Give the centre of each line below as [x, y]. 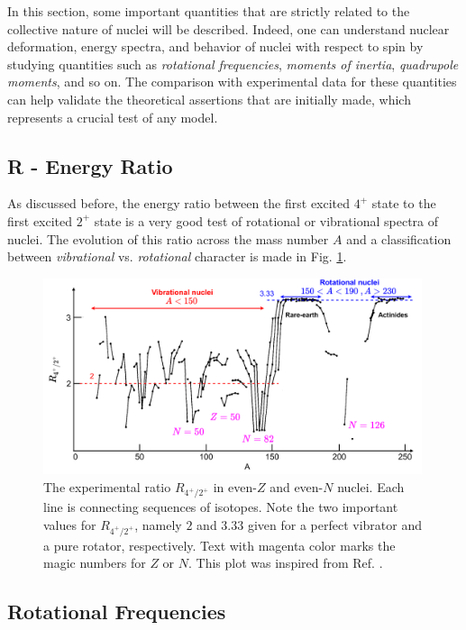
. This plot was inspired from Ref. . [286, 563]
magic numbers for [95, 563]
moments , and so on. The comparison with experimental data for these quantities [232, 82]
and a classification [399, 238]
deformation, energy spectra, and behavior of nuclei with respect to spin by [215, 46]
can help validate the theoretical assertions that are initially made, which [209, 99]
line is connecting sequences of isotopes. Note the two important [221, 507]
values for [70, 524]
